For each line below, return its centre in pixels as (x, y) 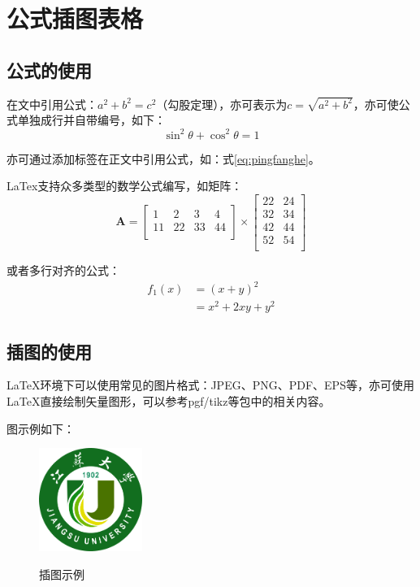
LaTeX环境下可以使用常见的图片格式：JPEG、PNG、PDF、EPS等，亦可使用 (210, 385)
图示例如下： (41, 428)
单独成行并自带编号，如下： (91, 120)
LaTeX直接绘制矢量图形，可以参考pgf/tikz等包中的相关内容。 (169, 400)
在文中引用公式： (52, 104)
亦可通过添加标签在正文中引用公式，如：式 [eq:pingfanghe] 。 (163, 158)
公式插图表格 (75, 18)
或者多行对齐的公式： (63, 270)
